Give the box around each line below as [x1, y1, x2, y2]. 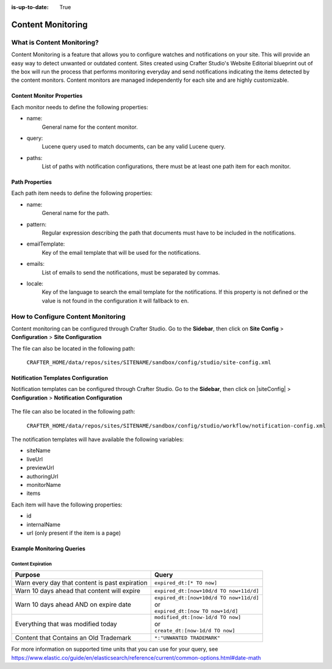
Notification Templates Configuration [11, 375, 108, 382]
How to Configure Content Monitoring [11, 312, 126, 321]
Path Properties [11, 178, 52, 186]
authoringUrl [26, 472, 59, 480]
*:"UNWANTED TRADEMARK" [154, 634, 221, 641]
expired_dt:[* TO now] [154, 579, 218, 586]
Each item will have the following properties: [11, 501, 123, 508]
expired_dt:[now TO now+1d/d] [154, 608, 239, 615]
